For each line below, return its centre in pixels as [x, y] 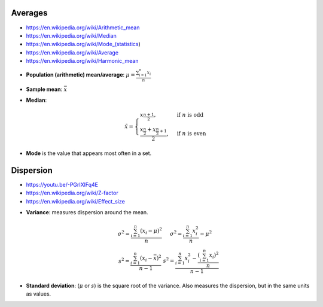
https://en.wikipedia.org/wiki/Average [72, 52]
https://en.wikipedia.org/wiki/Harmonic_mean [82, 61]
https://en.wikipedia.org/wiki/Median [71, 35]
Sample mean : [44, 89]
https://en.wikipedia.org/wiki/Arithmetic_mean [83, 28]
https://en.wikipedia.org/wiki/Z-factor [72, 193]
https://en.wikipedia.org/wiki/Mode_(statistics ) [83, 44]
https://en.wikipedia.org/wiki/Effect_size [75, 201]
